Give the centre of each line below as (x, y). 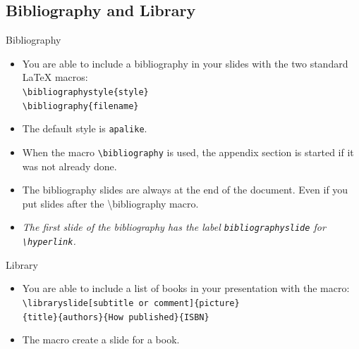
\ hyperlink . (49, 241)
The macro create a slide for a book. (101, 340)
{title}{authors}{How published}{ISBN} (116, 317)
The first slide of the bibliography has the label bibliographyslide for (174, 227)
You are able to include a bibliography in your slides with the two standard (185, 63)
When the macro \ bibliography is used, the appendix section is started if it (188, 152)
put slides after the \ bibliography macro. (110, 203)
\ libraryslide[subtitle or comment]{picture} (131, 303)
